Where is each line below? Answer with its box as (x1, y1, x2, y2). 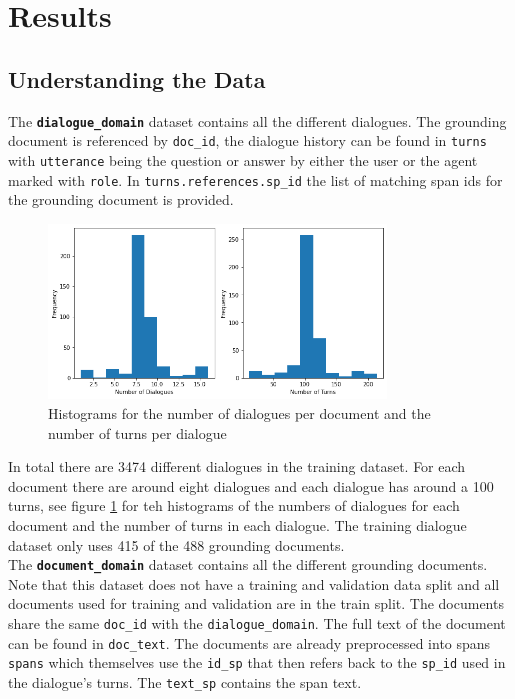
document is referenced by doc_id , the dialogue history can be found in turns (8, 130, 487, 151)
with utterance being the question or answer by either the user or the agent (8, 149, 478, 170)
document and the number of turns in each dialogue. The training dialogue (8, 515, 467, 536)
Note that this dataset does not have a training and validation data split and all (8, 573, 500, 594)
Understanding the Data (8, 63, 266, 94)
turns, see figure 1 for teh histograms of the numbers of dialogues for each (8, 495, 460, 516)
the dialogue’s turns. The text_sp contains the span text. (8, 672, 362, 693)
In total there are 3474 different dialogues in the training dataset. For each (8, 456, 466, 477)
